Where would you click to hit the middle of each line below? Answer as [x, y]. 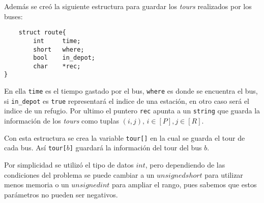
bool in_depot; [64, 58]
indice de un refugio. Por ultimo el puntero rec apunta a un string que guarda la [132, 111]
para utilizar [224, 174]
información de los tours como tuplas [62, 121]
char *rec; [57, 66]
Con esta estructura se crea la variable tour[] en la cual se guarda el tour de [125, 137]
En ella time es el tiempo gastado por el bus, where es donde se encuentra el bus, [131, 91]
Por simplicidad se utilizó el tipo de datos [69, 165]
